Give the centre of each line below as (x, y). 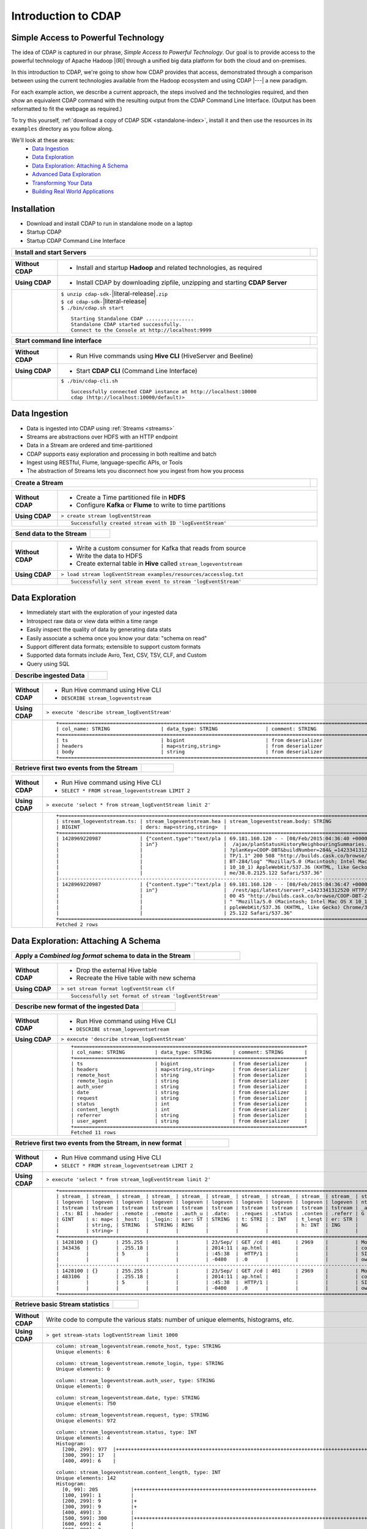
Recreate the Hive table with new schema (136, 977)
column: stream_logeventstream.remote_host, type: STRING (139, 1346)
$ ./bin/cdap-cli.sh (90, 381)
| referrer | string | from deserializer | (189, 1115)
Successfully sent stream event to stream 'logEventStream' (156, 581)
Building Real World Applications (73, 191)
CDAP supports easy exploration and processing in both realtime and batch (121, 454)
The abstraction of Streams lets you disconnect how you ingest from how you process (135, 471)
